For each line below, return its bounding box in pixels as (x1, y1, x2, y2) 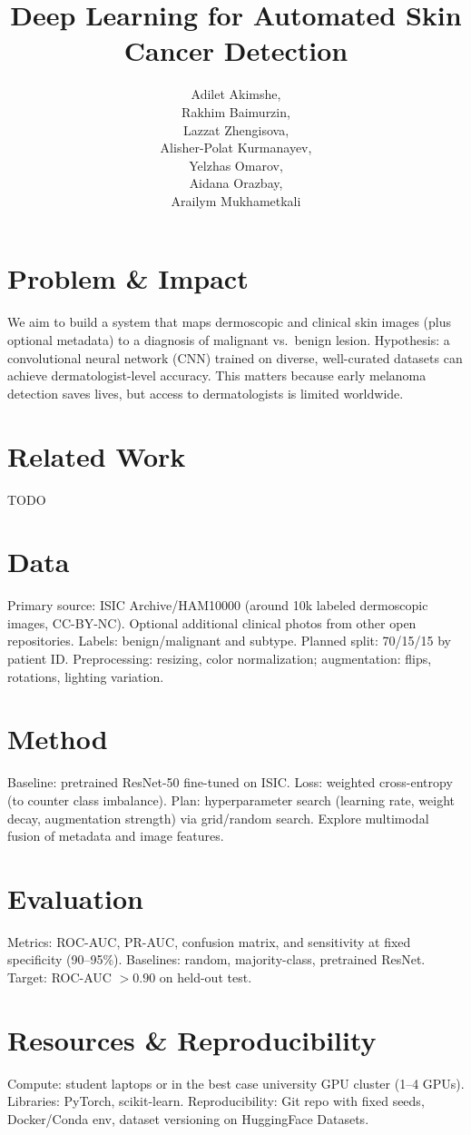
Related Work (7, 437, 186, 474)
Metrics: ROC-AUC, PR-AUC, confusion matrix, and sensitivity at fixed (7, 932, 411, 951)
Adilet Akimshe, (191, 84, 281, 104)
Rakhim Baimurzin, (182, 102, 290, 121)
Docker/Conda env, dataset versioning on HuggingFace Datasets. (7, 1109, 369, 1128)
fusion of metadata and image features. (7, 826, 224, 845)
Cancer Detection (123, 32, 348, 69)
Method (7, 720, 108, 757)
